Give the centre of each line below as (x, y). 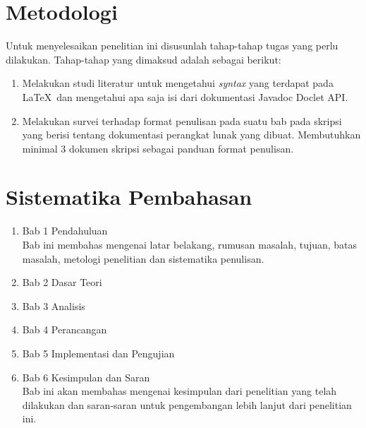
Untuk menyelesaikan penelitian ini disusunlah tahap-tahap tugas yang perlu (172, 46)
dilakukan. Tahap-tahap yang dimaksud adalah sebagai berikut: (144, 59)
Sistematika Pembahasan (129, 197)
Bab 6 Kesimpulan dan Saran (86, 377)
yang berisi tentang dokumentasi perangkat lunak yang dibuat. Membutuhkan (191, 135)
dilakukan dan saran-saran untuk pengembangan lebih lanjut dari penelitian (187, 404)
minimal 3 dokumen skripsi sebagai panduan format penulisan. (158, 148)
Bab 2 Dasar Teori (62, 282)
